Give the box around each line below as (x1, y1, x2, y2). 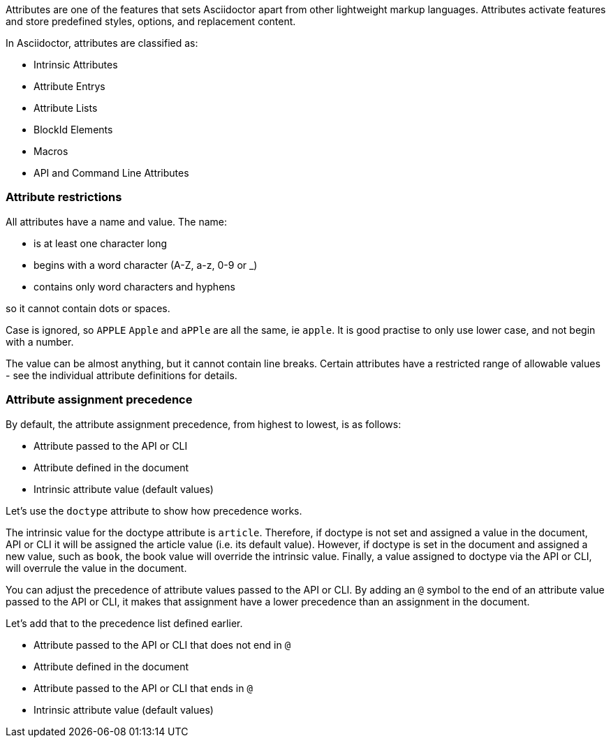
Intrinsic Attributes (34, 59, 118, 71)
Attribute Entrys (34, 80, 105, 92)
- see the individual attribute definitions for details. (6, 369, 237, 381)
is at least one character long (34, 237, 168, 249)
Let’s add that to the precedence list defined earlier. (6, 617, 243, 629)
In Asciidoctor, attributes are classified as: (6, 37, 198, 49)
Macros (34, 145, 68, 157)
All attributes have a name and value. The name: (6, 215, 228, 228)
